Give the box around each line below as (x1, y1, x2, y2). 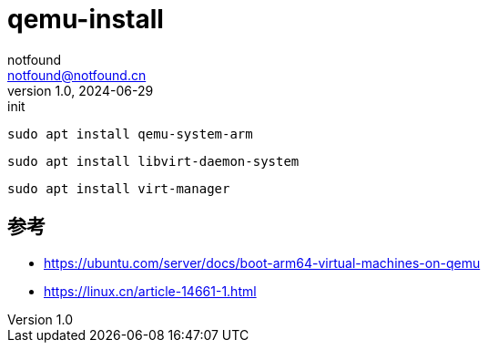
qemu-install (7, 4, 164, 35)
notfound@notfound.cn (7, 67, 147, 83)
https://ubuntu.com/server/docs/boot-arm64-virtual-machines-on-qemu (44, 254, 481, 271)
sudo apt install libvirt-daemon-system (7, 153, 300, 169)
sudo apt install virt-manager (7, 180, 230, 196)
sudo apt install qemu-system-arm (7, 126, 253, 141)
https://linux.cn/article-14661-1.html (44, 283, 257, 299)
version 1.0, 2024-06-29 (7, 82, 154, 98)
